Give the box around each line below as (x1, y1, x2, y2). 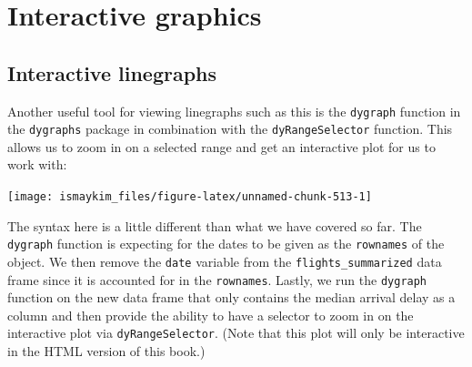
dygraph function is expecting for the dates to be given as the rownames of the (7, 234, 445, 253)
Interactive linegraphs (7, 58, 217, 87)
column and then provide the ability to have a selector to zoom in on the (7, 305, 414, 324)
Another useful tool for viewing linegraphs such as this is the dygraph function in (7, 101, 461, 120)
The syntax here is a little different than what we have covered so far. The (7, 216, 422, 235)
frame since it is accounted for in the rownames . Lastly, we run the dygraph (7, 270, 427, 289)
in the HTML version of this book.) (7, 342, 206, 361)
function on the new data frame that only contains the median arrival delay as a (7, 288, 456, 307)
